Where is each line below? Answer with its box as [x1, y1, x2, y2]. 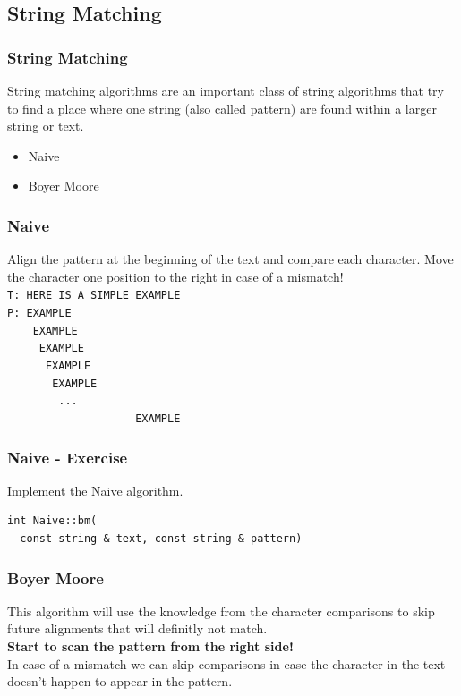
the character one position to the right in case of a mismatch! [7, 267, 344, 285]
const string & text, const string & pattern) [20, 532, 303, 546]
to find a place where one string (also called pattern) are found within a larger [7, 98, 437, 117]
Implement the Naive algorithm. [7, 480, 184, 499]
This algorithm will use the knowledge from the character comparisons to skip [7, 601, 435, 620]
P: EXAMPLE [7, 307, 72, 320]
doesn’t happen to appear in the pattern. [7, 672, 233, 691]
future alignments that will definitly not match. [7, 619, 268, 638]
